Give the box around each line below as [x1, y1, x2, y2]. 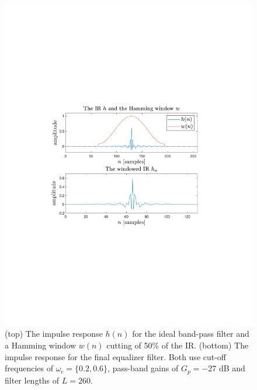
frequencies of [5, 362, 53, 374]
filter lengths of [5, 374, 60, 386]
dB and [218, 362, 245, 374]
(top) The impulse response [5, 327, 103, 340]
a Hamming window [5, 339, 77, 351]
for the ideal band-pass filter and [132, 327, 249, 340]
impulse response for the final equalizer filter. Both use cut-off [5, 350, 227, 363]
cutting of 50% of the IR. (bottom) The [106, 339, 249, 351]
